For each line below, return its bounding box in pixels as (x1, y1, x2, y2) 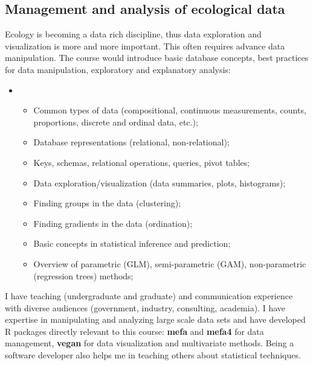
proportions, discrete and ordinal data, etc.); (33, 115, 198, 128)
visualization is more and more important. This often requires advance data (5, 39, 285, 52)
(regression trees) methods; (33, 269, 134, 282)
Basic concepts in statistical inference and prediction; (33, 237, 231, 250)
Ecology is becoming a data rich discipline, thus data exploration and (5, 28, 262, 40)
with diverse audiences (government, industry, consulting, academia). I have (5, 301, 285, 314)
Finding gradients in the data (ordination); (33, 217, 193, 229)
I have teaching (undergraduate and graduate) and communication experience (5, 290, 293, 302)
